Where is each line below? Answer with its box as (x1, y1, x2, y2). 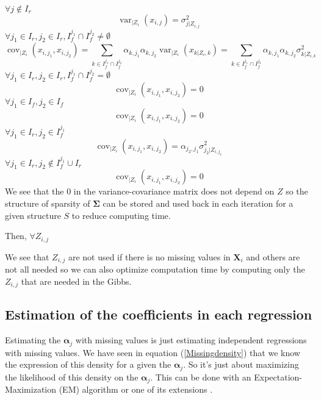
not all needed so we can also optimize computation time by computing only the (5, 263, 305, 275)
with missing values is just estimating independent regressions (75, 334, 307, 346)
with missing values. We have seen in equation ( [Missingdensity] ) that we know (5, 346, 300, 359)
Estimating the (5, 334, 61, 346)
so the (286, 185, 308, 198)
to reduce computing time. (71, 209, 171, 221)
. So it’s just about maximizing (183, 358, 299, 371)
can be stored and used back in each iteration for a (103, 196, 294, 209)
